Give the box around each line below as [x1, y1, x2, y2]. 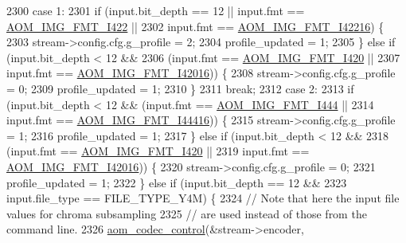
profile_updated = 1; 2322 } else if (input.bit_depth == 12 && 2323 [6, 174, 347, 190]
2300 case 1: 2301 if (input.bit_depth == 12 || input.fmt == [6, 2, 305, 18]
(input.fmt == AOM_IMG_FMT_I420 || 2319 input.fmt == [6, 143, 310, 159]
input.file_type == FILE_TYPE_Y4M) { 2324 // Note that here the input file [6, 190, 400, 206]
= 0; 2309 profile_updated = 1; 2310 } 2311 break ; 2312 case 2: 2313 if [6, 80, 354, 96]
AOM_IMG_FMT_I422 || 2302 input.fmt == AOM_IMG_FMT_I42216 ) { [6, 18, 385, 34]
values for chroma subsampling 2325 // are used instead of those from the [6, 205, 367, 221]
